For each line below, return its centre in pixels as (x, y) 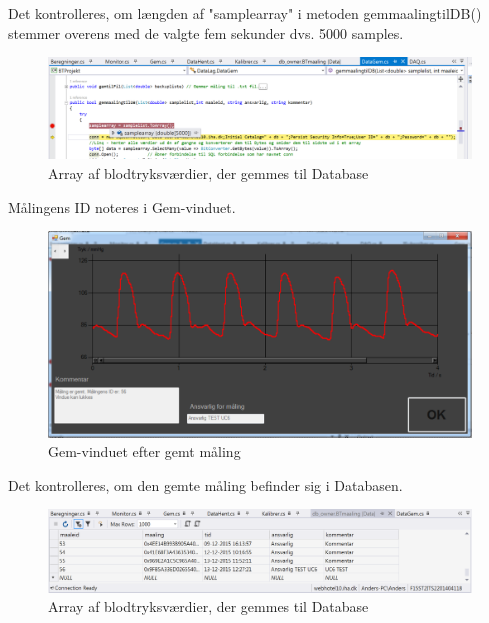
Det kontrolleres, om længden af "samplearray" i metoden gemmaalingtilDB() (245, 13)
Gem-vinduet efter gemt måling (144, 451)
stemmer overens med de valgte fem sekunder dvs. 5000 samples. (206, 32)
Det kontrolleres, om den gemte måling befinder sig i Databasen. (205, 484)
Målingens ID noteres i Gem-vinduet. (122, 206)
